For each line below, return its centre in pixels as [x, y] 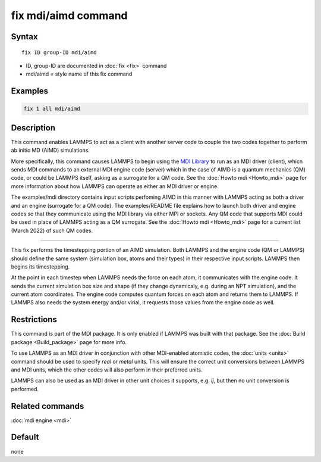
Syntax [24, 37]
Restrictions [34, 319]
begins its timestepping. [40, 266]
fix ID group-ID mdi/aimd [59, 52]
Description [33, 128]
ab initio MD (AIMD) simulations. [51, 150]
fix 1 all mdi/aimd [52, 109]
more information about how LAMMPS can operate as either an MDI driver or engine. [115, 186]
